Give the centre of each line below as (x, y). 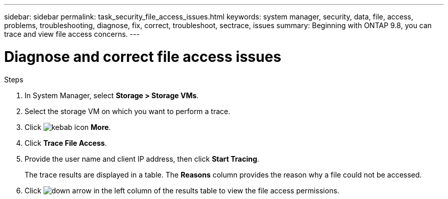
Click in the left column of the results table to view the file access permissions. (182, 190)
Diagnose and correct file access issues (143, 57)
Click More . (68, 127)
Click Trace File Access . (66, 143)
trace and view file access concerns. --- (72, 34)
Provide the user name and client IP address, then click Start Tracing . (142, 159)
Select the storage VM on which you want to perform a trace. (128, 111)
